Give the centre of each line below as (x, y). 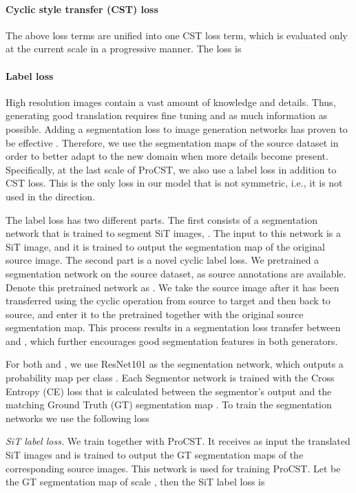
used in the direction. (51, 196)
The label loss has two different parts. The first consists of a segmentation (162, 219)
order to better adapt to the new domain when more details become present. (167, 156)
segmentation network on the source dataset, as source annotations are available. (176, 273)
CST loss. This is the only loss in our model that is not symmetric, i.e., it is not (174, 183)
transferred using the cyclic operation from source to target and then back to (168, 301)
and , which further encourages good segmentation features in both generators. (172, 340)
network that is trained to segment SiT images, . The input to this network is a (173, 233)
